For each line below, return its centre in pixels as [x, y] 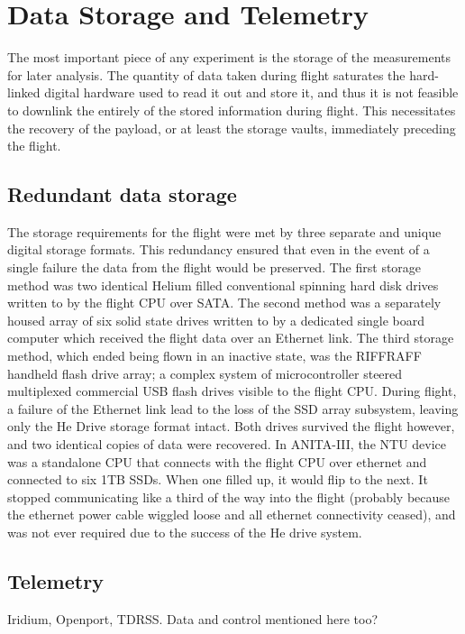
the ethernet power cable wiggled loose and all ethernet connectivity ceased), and [232, 515]
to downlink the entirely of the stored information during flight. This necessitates [232, 110]
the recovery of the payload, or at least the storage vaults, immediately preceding [232, 128]
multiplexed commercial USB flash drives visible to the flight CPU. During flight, [232, 391]
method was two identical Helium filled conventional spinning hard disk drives [223, 285]
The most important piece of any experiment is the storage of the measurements [229, 57]
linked [24, 92]
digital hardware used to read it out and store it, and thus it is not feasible [251, 92]
